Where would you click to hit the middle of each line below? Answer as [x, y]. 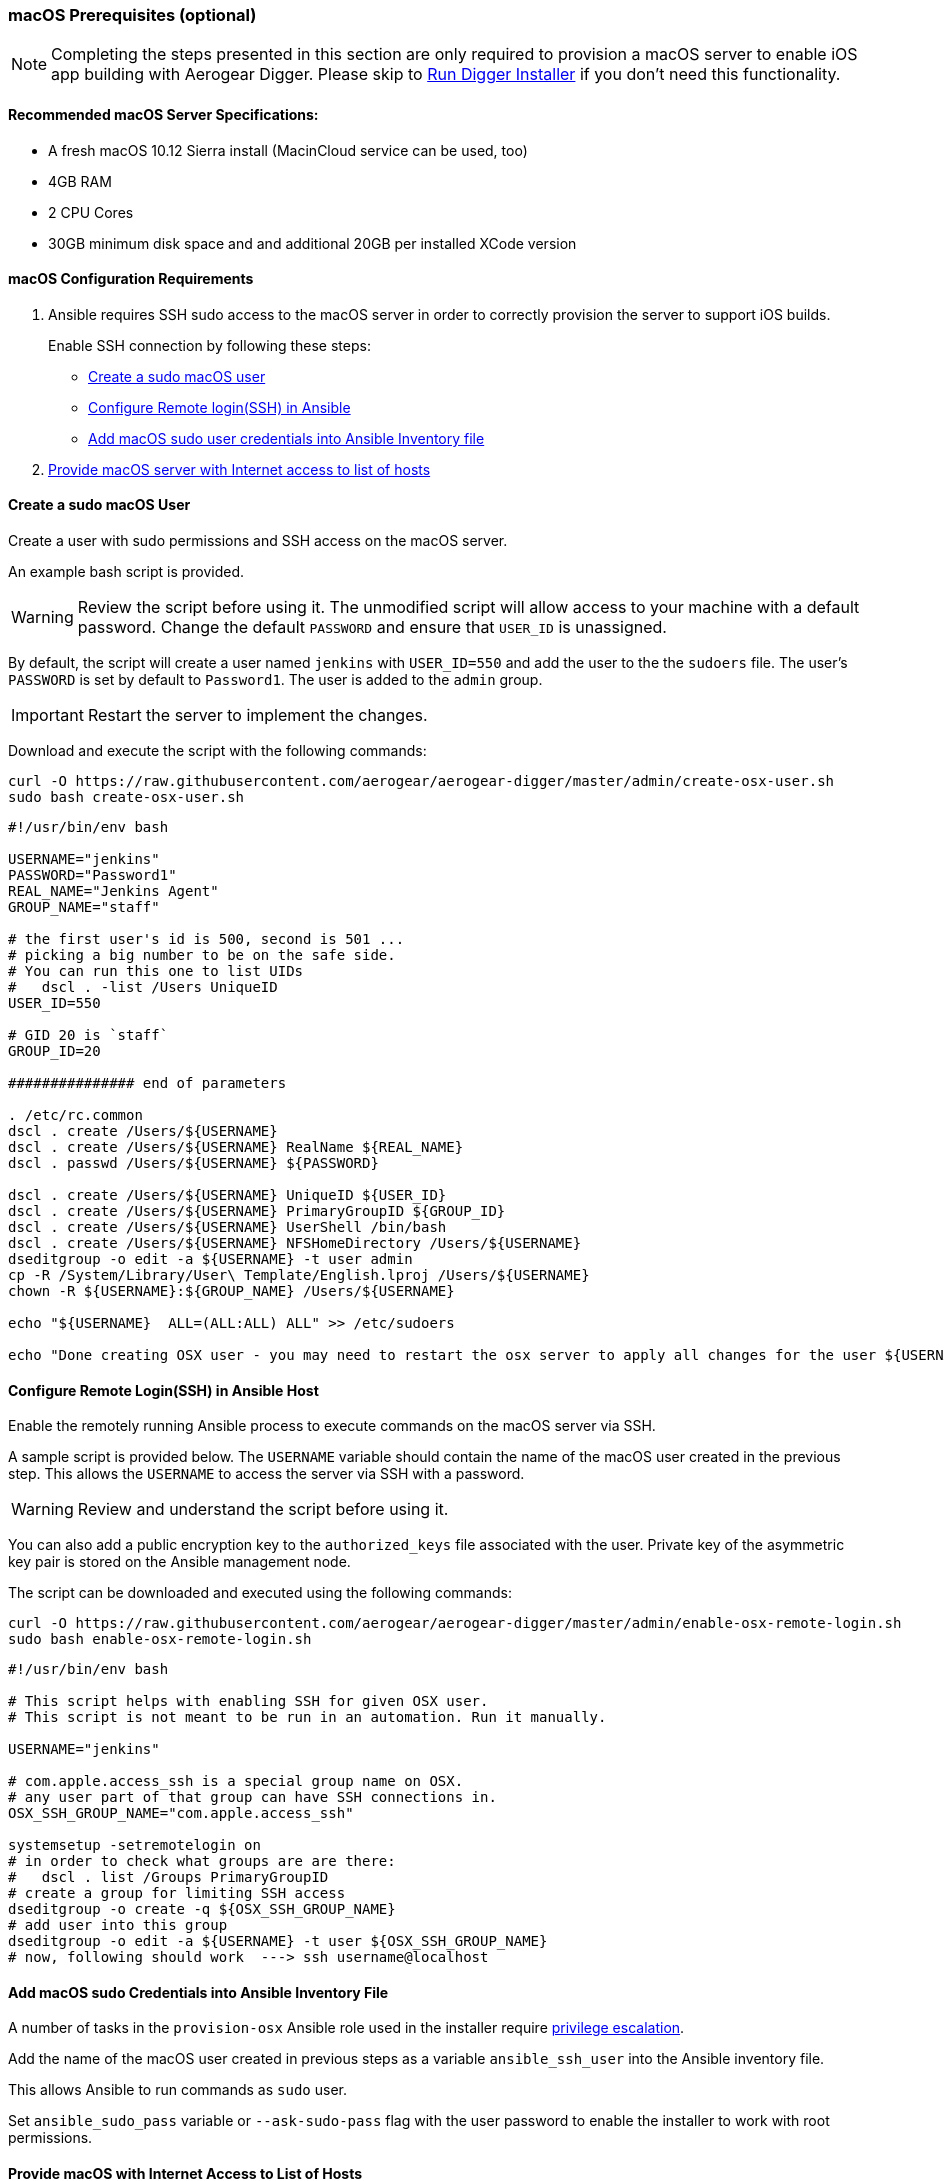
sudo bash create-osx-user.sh [126, 797]
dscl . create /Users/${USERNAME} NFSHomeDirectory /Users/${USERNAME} [295, 1243]
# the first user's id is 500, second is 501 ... [206, 939]
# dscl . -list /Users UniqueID [143, 987]
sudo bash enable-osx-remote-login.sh [160, 1639]
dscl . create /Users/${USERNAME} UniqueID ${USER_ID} [227, 1195]
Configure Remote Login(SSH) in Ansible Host [163, 1390]
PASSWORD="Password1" [92, 875]
